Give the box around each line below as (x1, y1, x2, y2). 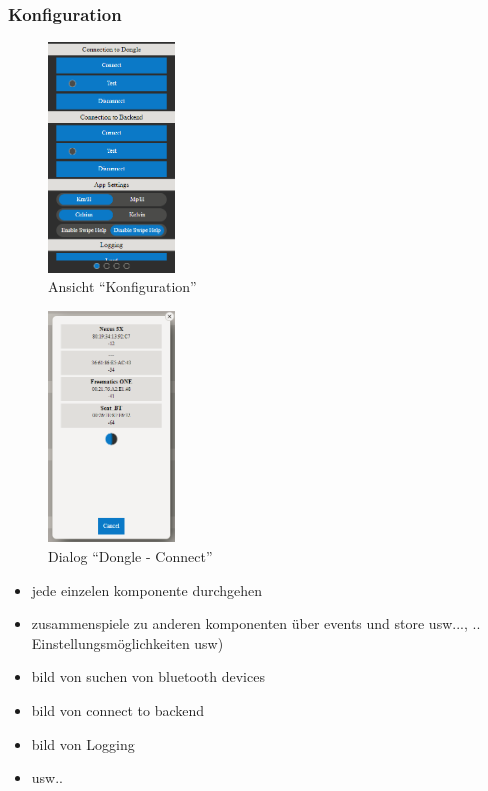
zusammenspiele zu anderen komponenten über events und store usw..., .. (31, 613, 481, 634)
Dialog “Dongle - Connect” (48, 545, 213, 566)
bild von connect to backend (31, 699, 205, 720)
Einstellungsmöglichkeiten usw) (31, 632, 224, 653)
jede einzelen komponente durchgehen (31, 579, 263, 600)
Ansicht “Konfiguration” (48, 276, 197, 297)
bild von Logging (31, 733, 135, 754)
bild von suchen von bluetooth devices (31, 666, 265, 687)
